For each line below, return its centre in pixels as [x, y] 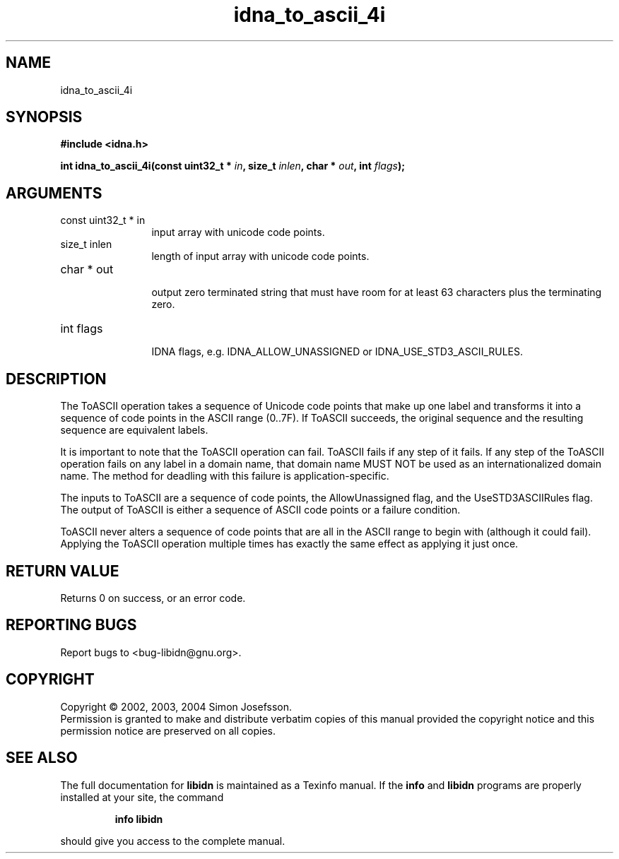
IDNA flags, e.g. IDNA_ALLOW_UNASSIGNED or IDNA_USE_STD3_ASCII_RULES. [337, 352]
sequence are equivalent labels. [134, 430]
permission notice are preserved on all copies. [168, 730]
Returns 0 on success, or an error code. [153, 598]
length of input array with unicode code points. [260, 256]
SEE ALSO [42, 758]
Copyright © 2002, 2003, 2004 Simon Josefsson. [176, 706]
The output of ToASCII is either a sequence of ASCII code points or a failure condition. [260, 510]
